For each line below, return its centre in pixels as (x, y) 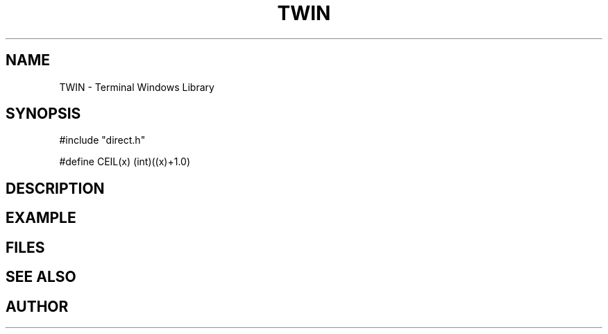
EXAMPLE (41, 218)
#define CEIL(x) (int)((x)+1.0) (125, 162)
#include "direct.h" (102, 140)
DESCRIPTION (55, 188)
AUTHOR (37, 306)
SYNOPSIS (43, 114)
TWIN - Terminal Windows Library (137, 87)
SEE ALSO (41, 277)
